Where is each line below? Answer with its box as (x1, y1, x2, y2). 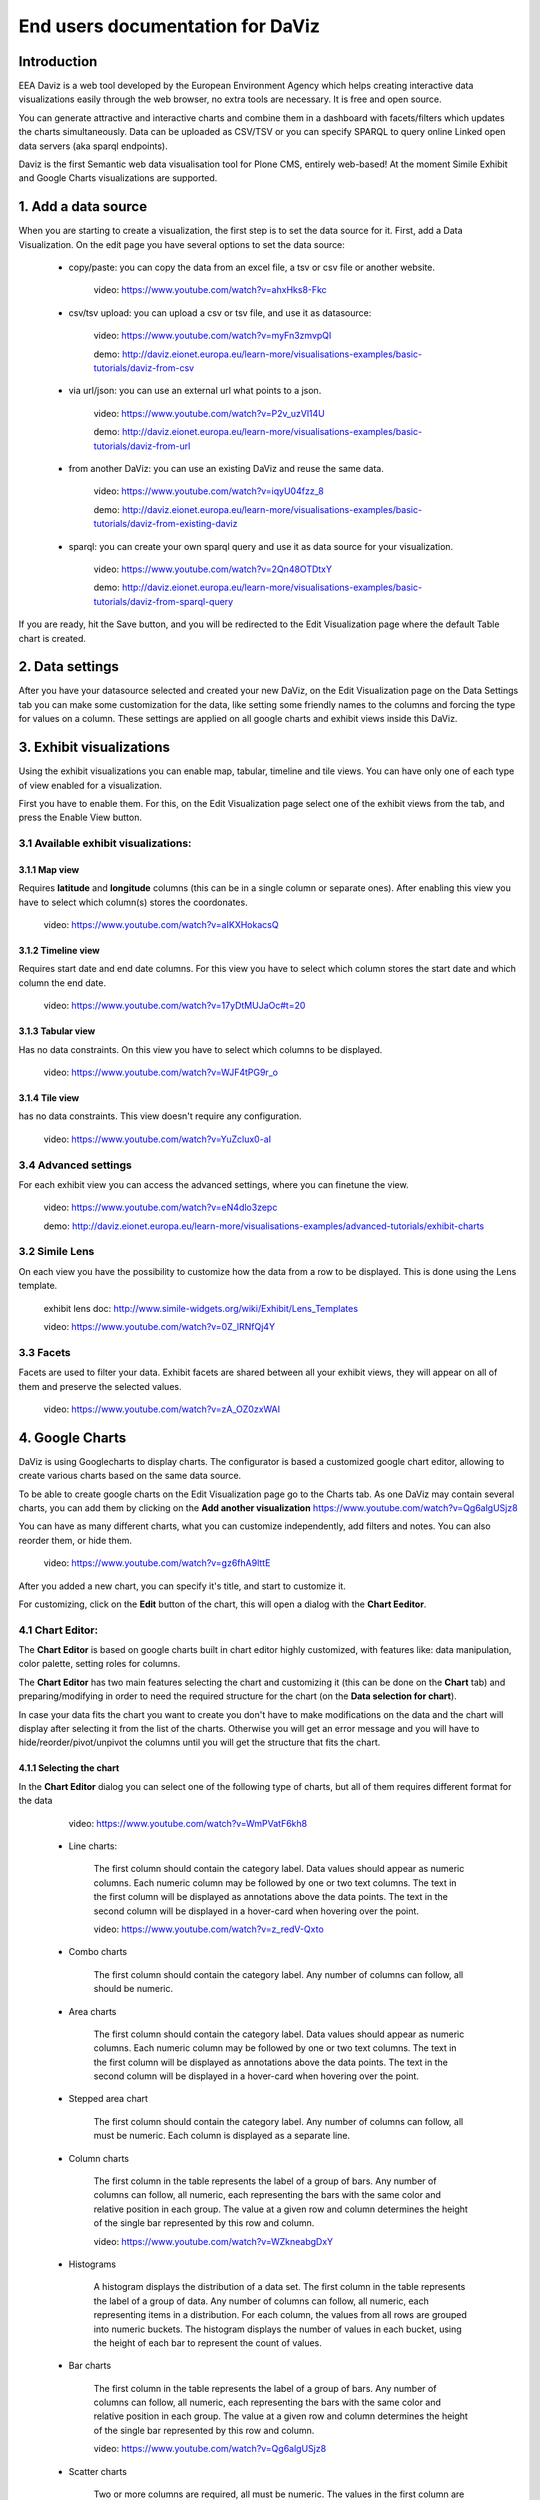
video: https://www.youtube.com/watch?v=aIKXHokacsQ (43, 919, 279, 931)
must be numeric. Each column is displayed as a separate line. (93, 2130, 350, 2142)
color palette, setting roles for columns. (18, 1658, 181, 1670)
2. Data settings (18, 658, 120, 675)
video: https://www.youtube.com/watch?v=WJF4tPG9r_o (43, 1066, 279, 1078)
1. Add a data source (18, 198, 148, 215)
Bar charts (68, 2360, 112, 2372)
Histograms (68, 2258, 117, 2270)
